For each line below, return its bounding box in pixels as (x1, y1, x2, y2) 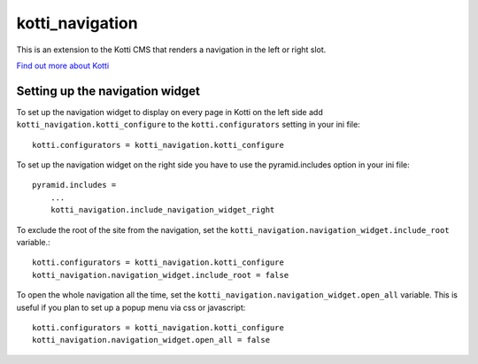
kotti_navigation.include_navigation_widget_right (50, 205, 275, 215)
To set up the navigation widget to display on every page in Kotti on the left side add (16, 106, 323, 117)
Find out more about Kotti (16, 60, 110, 71)
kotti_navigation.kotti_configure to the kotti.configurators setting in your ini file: (16, 120, 360, 130)
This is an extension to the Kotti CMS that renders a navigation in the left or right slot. (16, 44, 327, 55)
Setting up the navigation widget (16, 83, 201, 98)
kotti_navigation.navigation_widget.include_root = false (32, 270, 289, 280)
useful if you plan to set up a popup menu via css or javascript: (16, 302, 246, 313)
